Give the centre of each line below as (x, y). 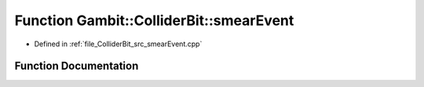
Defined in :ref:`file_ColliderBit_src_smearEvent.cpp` (118, 44)
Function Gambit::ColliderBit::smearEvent (154, 20)
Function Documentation (77, 66)
